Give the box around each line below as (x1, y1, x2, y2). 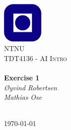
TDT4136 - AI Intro (4, 53, 67, 63)
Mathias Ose (4, 92, 42, 102)
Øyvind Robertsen (4, 82, 57, 92)
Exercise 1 (4, 72, 39, 83)
